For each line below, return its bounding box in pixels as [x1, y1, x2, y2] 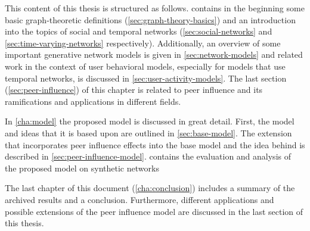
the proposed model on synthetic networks [5, 161, 159, 174]
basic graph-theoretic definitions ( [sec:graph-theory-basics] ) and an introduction [5, 13, 296, 26]
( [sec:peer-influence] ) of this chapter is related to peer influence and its [5, 83, 263, 96]
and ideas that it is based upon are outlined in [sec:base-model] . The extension [5, 126, 292, 139]
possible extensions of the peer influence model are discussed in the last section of [5, 205, 303, 217]
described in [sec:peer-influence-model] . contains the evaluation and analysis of [5, 150, 291, 163]
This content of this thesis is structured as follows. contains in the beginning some [5, 2, 305, 14]
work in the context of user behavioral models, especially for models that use [5, 60, 286, 72]
